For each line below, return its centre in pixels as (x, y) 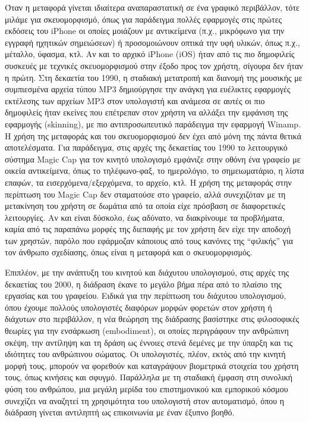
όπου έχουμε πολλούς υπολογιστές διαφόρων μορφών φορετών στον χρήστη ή (138, 307)
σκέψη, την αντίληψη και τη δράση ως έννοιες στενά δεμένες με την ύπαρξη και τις (149, 342)
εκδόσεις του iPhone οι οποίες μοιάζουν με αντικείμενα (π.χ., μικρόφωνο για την (145, 31)
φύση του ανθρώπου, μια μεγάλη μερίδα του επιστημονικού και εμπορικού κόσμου (146, 389)
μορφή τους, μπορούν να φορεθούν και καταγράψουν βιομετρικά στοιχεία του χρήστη (152, 365)
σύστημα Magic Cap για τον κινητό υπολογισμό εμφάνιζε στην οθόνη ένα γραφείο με (153, 159)
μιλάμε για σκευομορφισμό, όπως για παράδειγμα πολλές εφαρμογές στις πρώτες (144, 19)
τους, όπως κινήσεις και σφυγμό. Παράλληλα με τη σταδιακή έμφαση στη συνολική (149, 377)
